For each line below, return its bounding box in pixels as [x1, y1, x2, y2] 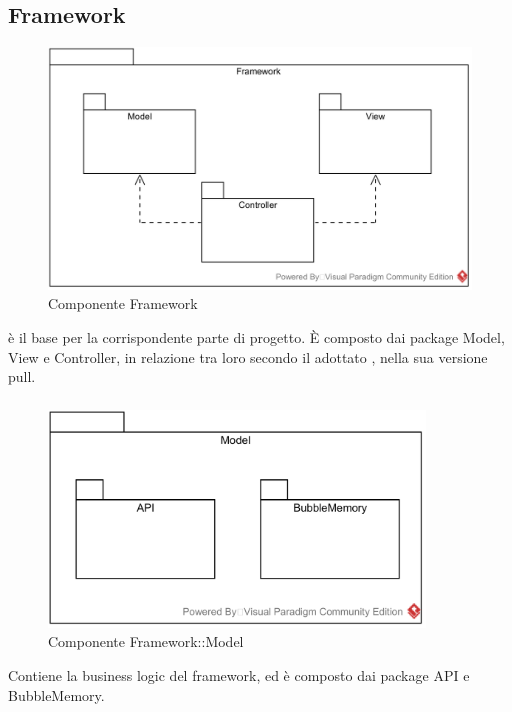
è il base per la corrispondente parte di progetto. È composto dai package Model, [8, 327, 505, 348]
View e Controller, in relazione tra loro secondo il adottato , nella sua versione [8, 346, 488, 367]
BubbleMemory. [8, 684, 105, 705]
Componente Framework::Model [48, 631, 244, 652]
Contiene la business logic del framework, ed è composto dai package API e [8, 665, 470, 686]
